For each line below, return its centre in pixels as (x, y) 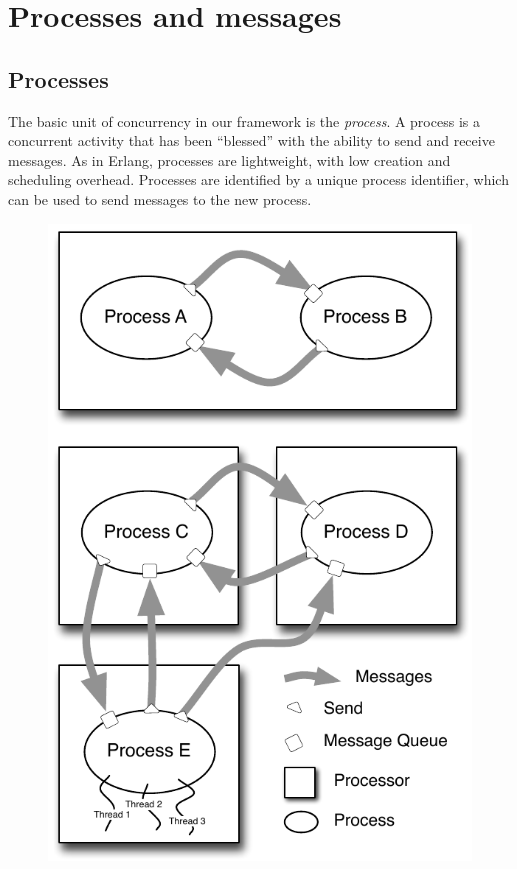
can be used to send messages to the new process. (160, 198)
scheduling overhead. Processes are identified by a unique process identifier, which (258, 179)
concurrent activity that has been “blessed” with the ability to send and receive (251, 140)
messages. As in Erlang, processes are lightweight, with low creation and (229, 159)
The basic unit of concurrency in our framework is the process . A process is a (244, 120)
